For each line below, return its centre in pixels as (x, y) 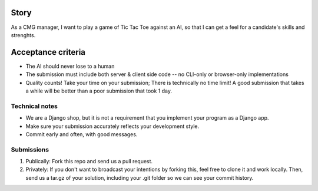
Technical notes (34, 106)
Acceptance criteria (48, 52)
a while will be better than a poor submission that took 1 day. (99, 91)
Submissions (30, 149)
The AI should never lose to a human (70, 66)
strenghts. (23, 35)
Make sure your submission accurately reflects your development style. (112, 126)
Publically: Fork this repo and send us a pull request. (89, 162)
